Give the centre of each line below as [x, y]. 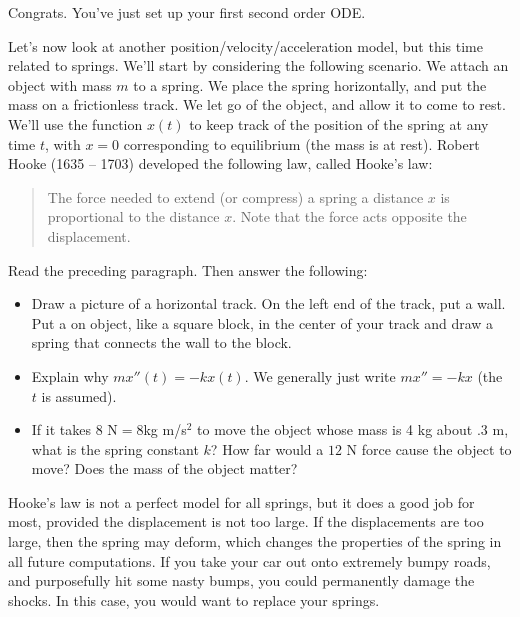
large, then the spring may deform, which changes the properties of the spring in [255, 541]
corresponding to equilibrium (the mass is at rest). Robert [301, 143]
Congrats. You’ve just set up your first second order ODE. [187, 12]
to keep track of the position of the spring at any [339, 123]
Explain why [70, 375]
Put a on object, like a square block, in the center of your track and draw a [262, 322]
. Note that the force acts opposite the [349, 216]
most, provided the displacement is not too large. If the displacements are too [246, 521]
